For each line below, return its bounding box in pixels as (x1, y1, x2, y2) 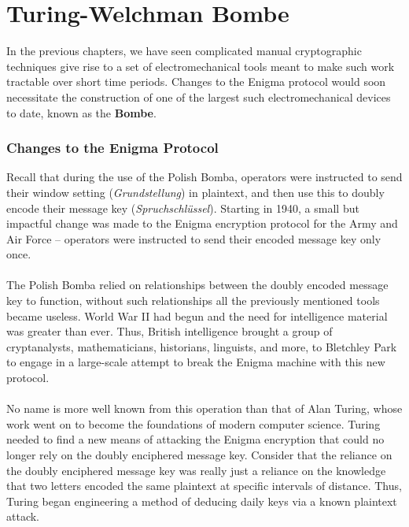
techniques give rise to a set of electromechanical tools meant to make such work (6, 58, 395, 74)
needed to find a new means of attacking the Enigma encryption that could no (6, 431, 385, 447)
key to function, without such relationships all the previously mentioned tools (6, 292, 380, 309)
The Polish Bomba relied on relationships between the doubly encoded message (6, 276, 389, 293)
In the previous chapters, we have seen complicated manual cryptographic (6, 43, 362, 59)
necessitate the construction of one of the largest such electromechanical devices (6, 88, 391, 105)
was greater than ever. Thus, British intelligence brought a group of (6, 323, 333, 340)
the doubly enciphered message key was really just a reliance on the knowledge (6, 462, 386, 478)
